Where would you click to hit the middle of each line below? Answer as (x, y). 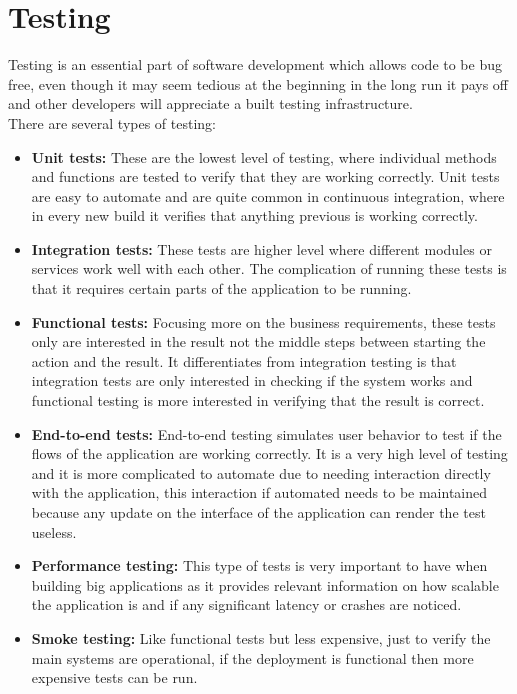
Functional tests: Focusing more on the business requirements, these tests (263, 321)
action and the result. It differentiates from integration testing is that (244, 360)
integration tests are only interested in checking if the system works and (252, 380)
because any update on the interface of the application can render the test (258, 512)
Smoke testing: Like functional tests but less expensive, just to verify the (261, 637)
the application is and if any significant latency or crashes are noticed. (246, 604)
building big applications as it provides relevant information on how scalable (265, 584)
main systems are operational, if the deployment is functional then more (252, 657)
